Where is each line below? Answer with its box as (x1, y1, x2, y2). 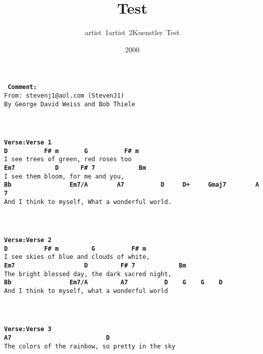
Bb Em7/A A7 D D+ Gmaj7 (4, 181, 226, 189)
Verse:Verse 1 (4, 139, 52, 146)
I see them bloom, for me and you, (4, 172, 125, 180)
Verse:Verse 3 (4, 326, 52, 333)
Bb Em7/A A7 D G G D (4, 279, 223, 286)
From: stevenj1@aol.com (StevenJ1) (4, 92, 125, 99)
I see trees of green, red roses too (4, 156, 132, 163)
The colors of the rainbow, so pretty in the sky (4, 342, 176, 350)
